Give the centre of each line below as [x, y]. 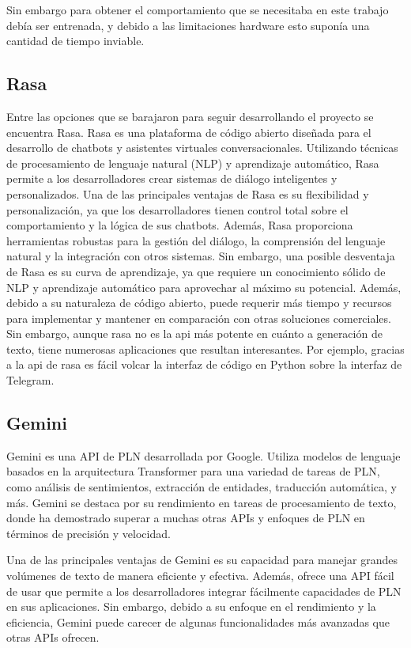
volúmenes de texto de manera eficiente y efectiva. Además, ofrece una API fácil [200, 576]
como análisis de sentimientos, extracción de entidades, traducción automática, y [202, 487]
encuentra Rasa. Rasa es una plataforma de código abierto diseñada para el [189, 132]
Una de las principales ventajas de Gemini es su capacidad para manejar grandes [202, 560]
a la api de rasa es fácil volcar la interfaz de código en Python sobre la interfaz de [204, 364]
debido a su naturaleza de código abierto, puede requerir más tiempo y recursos [199, 303]
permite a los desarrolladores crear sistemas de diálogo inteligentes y [172, 178]
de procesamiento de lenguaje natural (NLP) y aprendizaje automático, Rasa [193, 163]
